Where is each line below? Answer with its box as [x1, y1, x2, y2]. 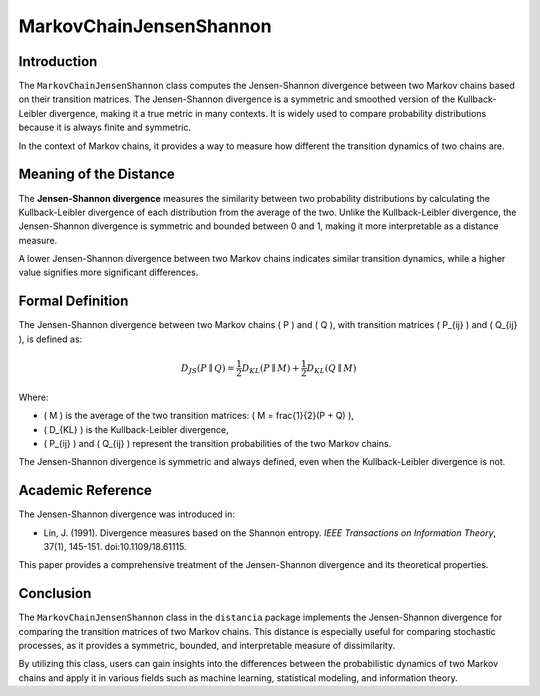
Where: [18, 391, 49, 403]
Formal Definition [18, 293, 129, 310]
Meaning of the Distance [18, 166, 175, 183]
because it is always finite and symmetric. [18, 121, 192, 134]
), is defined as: [18, 333, 83, 345]
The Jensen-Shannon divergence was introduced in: [18, 508, 235, 520]
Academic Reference [18, 482, 152, 499]
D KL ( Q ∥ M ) [306, 362, 357, 376]
